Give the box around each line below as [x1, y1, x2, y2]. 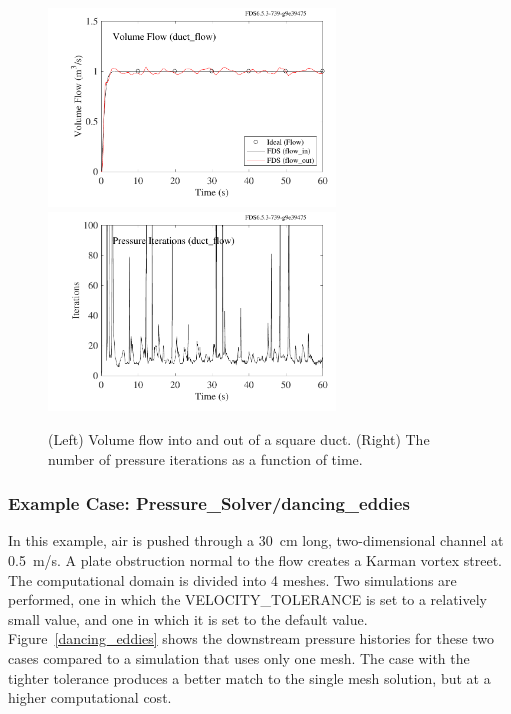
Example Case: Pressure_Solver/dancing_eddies [8, 491, 410, 516]
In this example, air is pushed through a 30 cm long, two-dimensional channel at [8, 530, 504, 551]
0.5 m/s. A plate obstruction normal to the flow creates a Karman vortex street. [8, 549, 503, 570]
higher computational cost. [8, 687, 172, 708]
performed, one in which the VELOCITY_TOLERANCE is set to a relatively [8, 589, 487, 610]
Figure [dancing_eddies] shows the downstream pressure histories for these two [8, 628, 495, 649]
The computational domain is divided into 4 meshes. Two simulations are [8, 569, 457, 590]
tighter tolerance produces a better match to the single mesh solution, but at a [8, 667, 491, 688]
